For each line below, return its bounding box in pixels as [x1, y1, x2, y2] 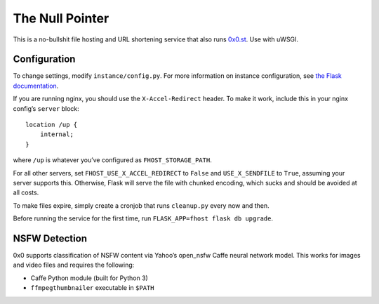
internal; [39, 131, 74, 138]
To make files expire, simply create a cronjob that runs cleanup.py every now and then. [13, 201, 270, 210]
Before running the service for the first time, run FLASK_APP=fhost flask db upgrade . [13, 214, 274, 223]
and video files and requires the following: [13, 260, 135, 270]
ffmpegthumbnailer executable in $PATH [30, 284, 154, 292]
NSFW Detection [13, 232, 88, 244]
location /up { [25, 121, 78, 129]
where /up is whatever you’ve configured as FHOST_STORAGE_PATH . [13, 156, 212, 164]
